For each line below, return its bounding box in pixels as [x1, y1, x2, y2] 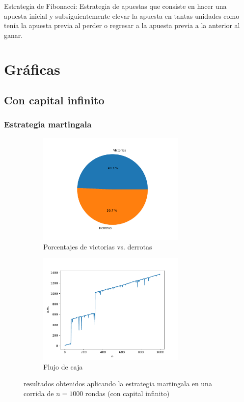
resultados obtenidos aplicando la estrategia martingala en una [24, 378, 212, 388]
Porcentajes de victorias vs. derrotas [43, 241, 152, 251]
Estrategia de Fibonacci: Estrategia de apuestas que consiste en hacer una [4, 1, 227, 11]
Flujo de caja [43, 362, 83, 372]
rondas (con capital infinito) [85, 388, 170, 398]
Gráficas [4, 59, 60, 79]
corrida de [24, 388, 54, 398]
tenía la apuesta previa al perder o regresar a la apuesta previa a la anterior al [4, 20, 240, 31]
